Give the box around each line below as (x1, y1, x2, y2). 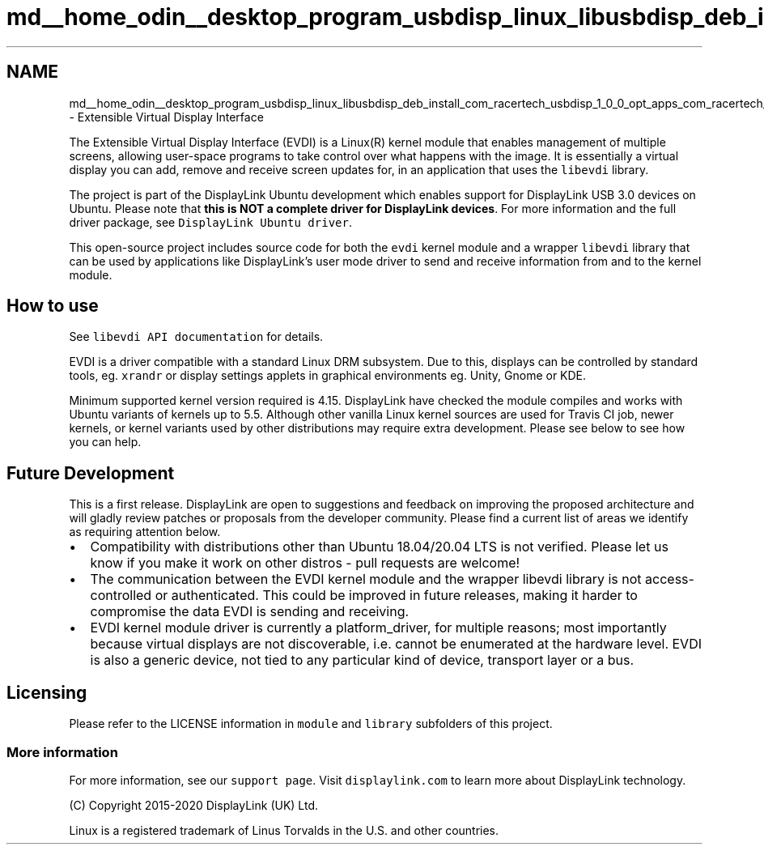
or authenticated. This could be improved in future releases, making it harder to (155, 587, 638, 604)
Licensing (6, 682, 87, 703)
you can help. (69, 435, 142, 449)
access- (645, 571, 694, 588)
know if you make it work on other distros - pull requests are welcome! (90, 555, 520, 572)
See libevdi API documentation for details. (69, 330, 324, 344)
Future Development (6, 462, 175, 483)
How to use (6, 296, 99, 317)
